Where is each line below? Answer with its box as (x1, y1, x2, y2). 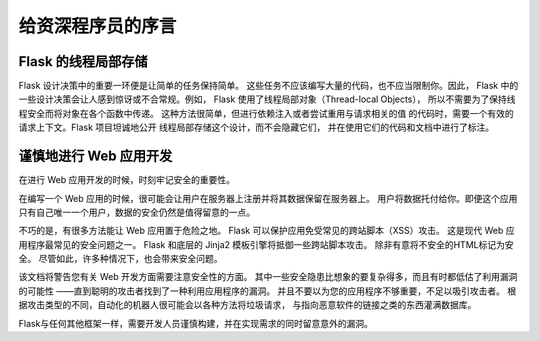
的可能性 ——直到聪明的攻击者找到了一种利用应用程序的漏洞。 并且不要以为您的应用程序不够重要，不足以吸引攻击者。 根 (18, 285, 517, 297)
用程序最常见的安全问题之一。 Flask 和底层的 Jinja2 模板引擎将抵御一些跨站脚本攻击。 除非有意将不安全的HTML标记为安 (18, 238, 514, 250)
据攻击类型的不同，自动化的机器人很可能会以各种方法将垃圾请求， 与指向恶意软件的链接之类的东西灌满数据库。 (18, 299, 477, 311)
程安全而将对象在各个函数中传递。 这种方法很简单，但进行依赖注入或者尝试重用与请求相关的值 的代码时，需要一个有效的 (18, 107, 514, 119)
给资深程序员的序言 (18, 15, 177, 37)
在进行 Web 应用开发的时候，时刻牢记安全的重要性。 (18, 174, 235, 186)
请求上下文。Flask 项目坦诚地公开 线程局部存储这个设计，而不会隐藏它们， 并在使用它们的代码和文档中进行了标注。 (18, 121, 495, 134)
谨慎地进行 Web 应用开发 (18, 148, 173, 165)
